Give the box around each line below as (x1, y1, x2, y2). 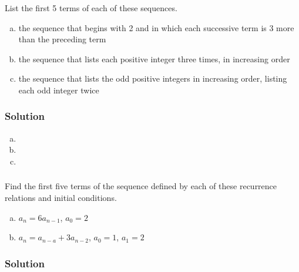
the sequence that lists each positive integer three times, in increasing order (18, 52, 290, 65)
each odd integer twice (18, 83, 99, 96)
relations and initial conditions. (5, 192, 117, 203)
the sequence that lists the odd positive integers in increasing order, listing (18, 72, 287, 85)
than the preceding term (18, 33, 106, 45)
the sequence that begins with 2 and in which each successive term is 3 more (18, 21, 294, 33)
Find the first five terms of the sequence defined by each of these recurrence (5, 180, 277, 192)
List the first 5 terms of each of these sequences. (5, 1, 177, 14)
